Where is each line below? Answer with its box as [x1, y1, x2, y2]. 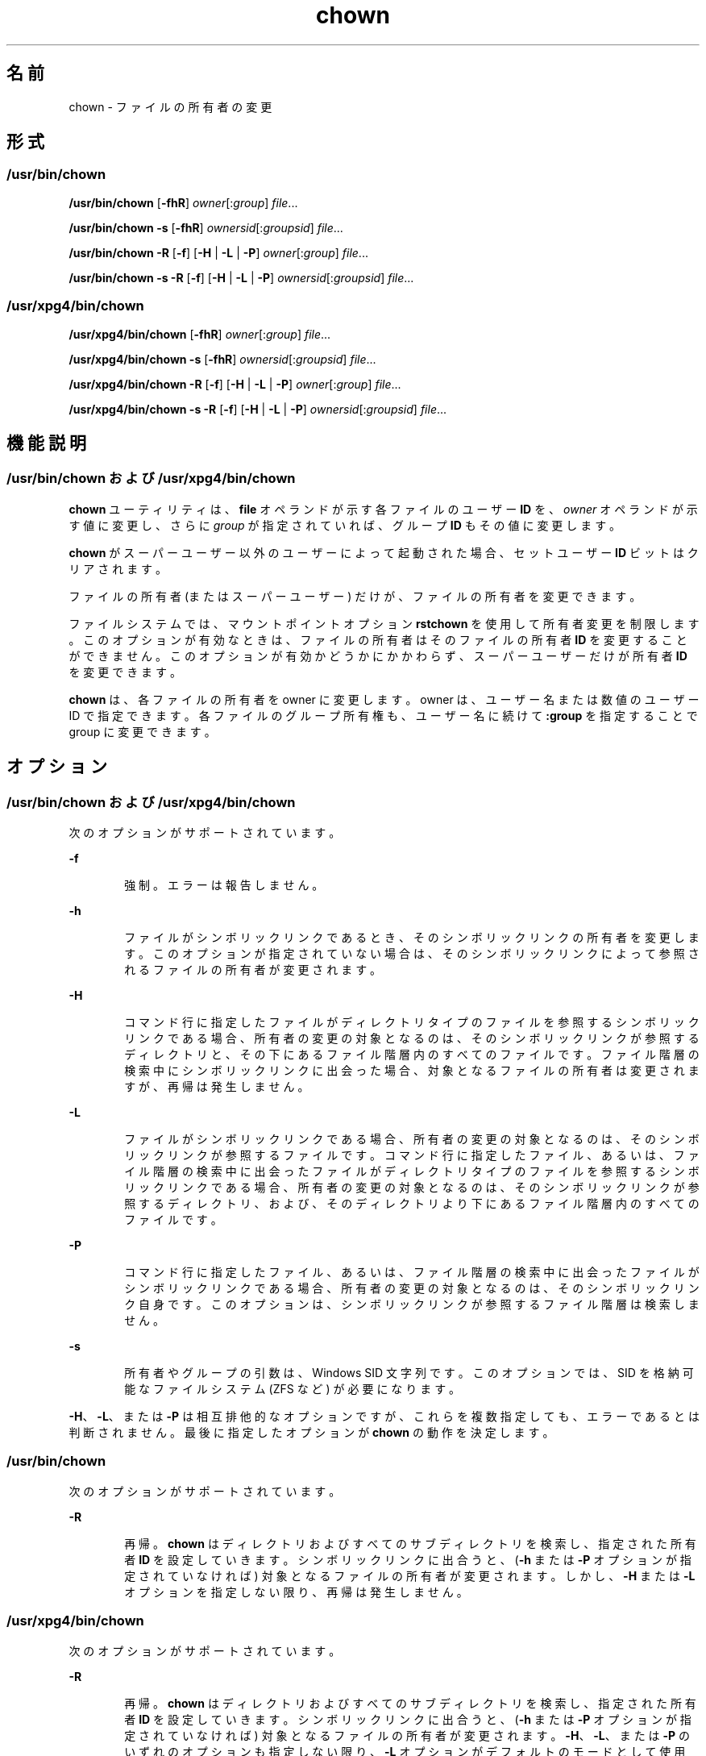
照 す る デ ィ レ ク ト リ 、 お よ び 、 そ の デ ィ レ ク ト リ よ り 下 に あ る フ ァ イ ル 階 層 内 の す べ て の [124, 1196, 700, 1210]
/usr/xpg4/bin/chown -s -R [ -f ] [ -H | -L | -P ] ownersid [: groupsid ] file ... [69, 402, 447, 416]
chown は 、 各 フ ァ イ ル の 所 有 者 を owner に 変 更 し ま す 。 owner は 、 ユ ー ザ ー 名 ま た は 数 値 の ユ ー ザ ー [69, 692, 700, 706]
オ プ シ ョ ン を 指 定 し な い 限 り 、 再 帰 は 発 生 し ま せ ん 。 [124, 1584, 468, 1599]
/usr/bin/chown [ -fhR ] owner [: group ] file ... [69, 195, 298, 210]
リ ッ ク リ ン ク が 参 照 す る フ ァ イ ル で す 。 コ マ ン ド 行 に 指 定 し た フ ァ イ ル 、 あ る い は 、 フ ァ [124, 1148, 700, 1162]
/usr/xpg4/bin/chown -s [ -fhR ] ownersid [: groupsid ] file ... [69, 352, 376, 366]
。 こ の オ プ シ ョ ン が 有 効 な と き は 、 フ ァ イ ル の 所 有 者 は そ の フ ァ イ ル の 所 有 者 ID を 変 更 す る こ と [69, 632, 687, 647]
